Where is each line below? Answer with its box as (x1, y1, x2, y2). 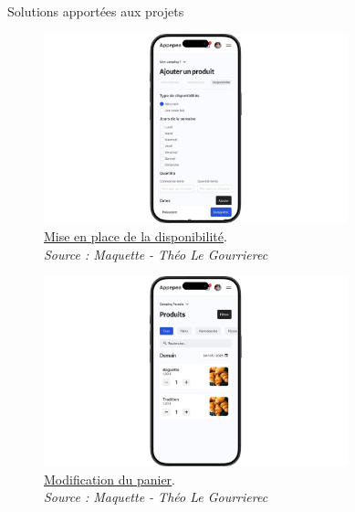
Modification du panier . (44, 469, 175, 488)
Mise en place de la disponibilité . (44, 227, 227, 246)
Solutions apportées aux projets (7, 2, 184, 20)
